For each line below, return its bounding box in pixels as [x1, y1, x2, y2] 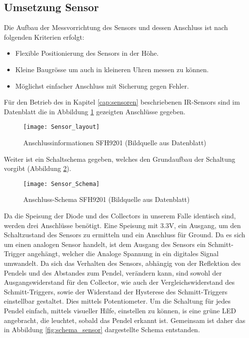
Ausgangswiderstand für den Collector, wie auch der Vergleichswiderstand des [4, 277, 235, 287]
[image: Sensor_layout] [23, 123, 100, 131]
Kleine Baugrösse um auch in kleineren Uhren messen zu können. [15, 64, 209, 74]
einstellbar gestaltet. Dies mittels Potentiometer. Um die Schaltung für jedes [4, 296, 231, 306]
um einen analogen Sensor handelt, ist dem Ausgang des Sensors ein [4, 239, 206, 249]
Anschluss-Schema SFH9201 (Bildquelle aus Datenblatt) [23, 194, 190, 204]
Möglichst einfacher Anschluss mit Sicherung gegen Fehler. [15, 80, 189, 91]
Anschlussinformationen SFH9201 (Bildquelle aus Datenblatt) [23, 138, 206, 148]
